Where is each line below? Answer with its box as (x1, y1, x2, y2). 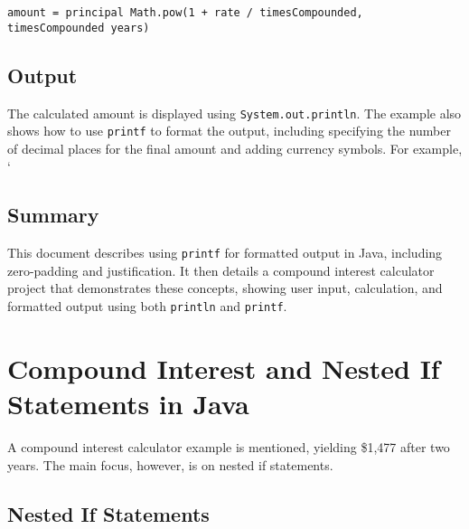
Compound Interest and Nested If (7, 349, 440, 386)
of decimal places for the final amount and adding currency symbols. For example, (7, 138, 463, 157)
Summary (7, 201, 99, 229)
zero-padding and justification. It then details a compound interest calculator (7, 260, 435, 279)
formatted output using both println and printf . (7, 297, 287, 316)
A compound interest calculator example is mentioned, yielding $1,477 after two (7, 438, 450, 457)
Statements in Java (7, 385, 249, 422)
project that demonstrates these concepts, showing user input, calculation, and (7, 279, 443, 298)
